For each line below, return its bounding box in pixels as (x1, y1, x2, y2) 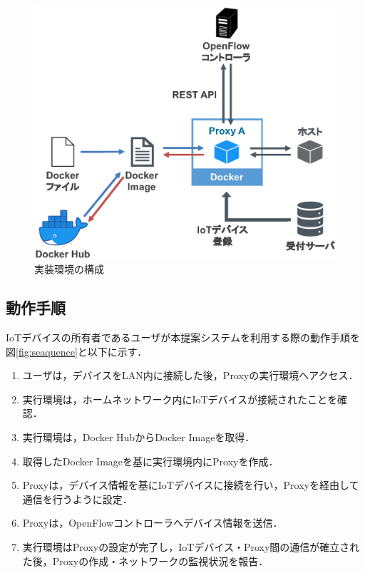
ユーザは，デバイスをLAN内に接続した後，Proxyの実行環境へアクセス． (22, 368, 359, 383)
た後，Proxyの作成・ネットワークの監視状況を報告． (22, 553, 269, 568)
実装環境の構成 (34, 262, 104, 277)
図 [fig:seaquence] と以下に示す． (6, 344, 148, 358)
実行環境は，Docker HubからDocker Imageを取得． (22, 430, 255, 445)
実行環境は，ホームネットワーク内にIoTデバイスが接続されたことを (22, 391, 338, 406)
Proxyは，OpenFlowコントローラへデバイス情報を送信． (22, 515, 283, 530)
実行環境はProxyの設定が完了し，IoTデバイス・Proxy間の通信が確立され (22, 540, 360, 554)
